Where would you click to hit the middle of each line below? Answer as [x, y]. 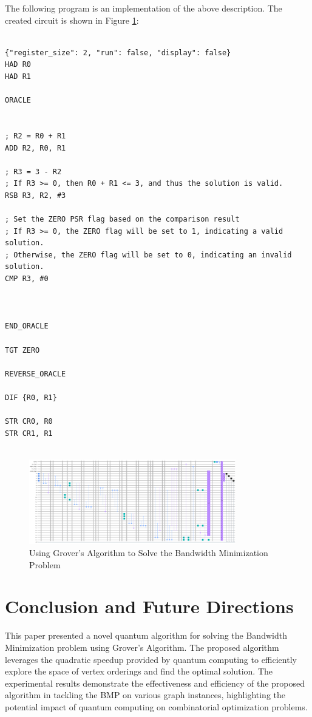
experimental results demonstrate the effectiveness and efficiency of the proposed [155, 683]
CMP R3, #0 [27, 279]
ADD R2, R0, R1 [36, 148]
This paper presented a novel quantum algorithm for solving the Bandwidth [146, 635]
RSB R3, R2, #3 [36, 195]
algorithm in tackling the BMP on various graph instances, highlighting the [145, 695]
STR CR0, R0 [29, 422]
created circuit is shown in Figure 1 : [72, 20]
